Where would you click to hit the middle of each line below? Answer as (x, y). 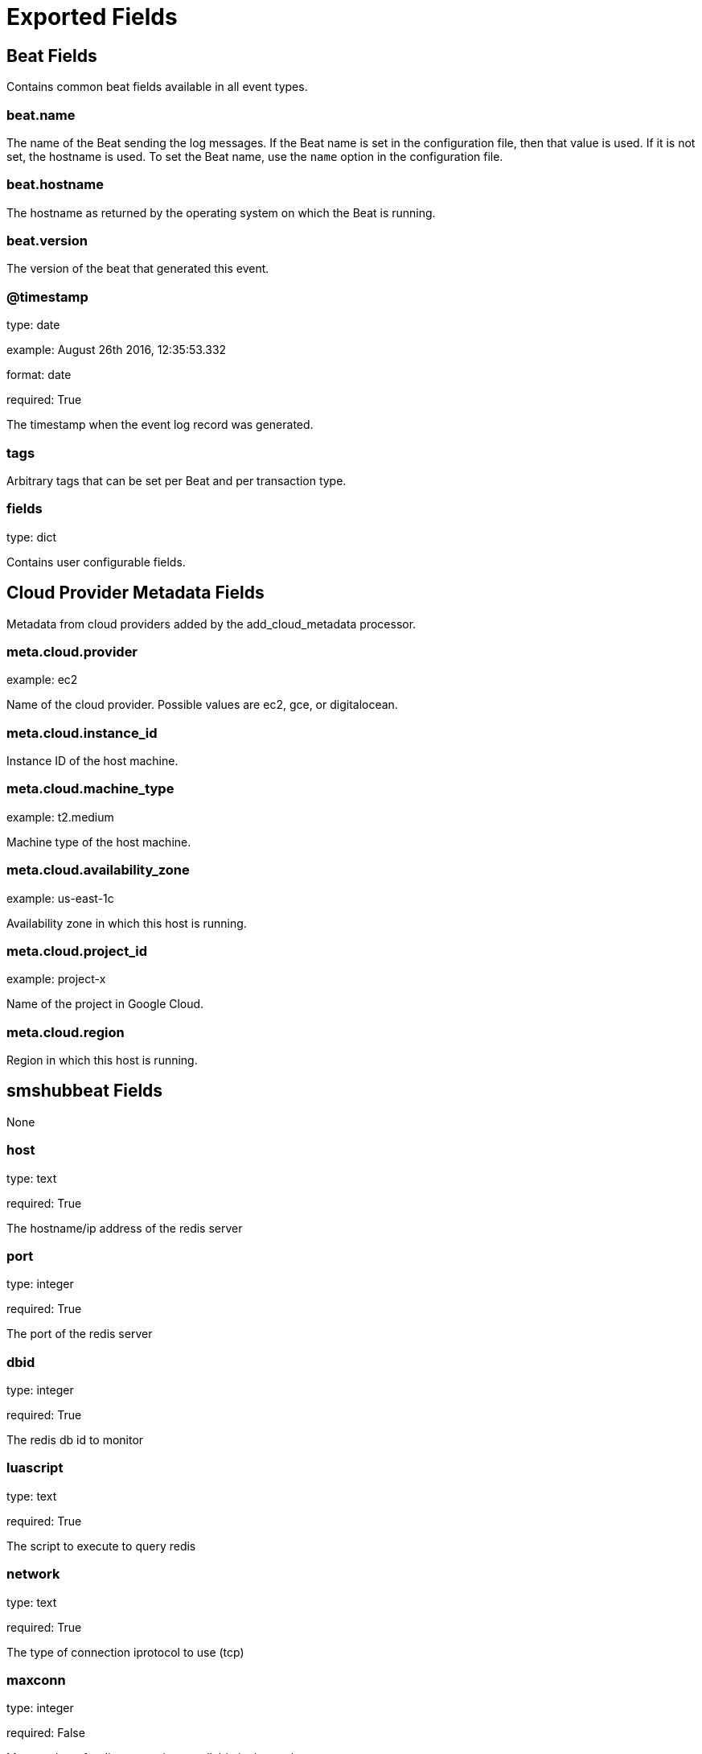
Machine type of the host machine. (99, 842)
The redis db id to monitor (75, 1440)
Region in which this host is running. (102, 1060)
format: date (39, 375)
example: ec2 (42, 680)
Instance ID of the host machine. (92, 761)
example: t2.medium (60, 817)
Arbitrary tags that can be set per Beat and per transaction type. (177, 480)
